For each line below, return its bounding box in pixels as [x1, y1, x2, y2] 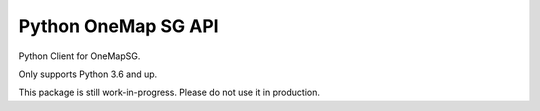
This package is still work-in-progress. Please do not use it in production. [18, 86, 320, 99]
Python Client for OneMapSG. [18, 50, 141, 62]
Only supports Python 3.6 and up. [18, 68, 158, 80]
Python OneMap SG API [18, 15, 219, 37]
